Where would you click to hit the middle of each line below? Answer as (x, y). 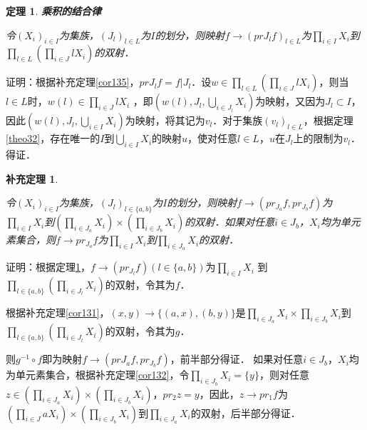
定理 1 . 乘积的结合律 (53, 11)
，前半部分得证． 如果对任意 (237, 359)
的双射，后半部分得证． (245, 412)
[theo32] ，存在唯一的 (53, 138)
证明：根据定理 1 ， (48, 267)
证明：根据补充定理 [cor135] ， (73, 82)
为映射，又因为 (290, 101)
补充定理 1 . (32, 178)
